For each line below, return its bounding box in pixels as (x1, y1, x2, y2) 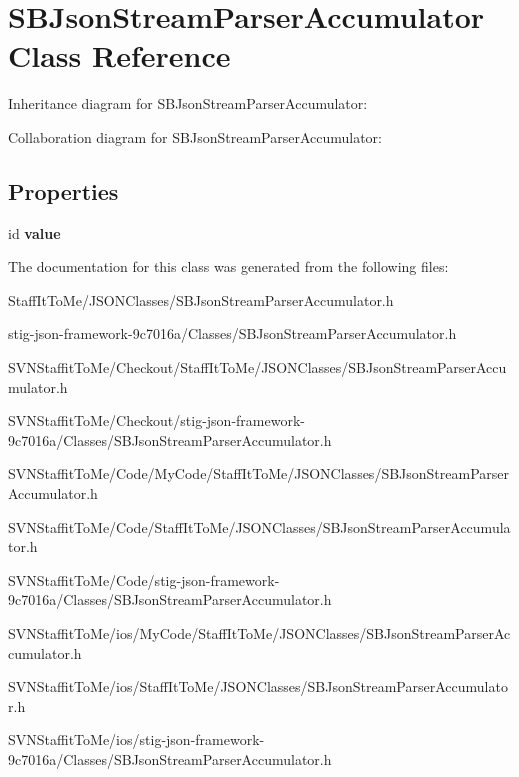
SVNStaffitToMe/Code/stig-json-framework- (8, 569, 280, 590)
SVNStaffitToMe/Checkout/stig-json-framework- (8, 410, 305, 431)
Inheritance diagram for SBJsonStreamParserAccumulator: (8, 93, 368, 114)
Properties (8, 175, 119, 206)
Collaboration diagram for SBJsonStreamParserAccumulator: (8, 126, 382, 147)
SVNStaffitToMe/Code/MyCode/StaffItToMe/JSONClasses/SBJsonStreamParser (8, 463, 510, 484)
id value (8, 222, 61, 243)
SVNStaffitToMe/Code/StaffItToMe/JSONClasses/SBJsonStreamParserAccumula (8, 516, 511, 537)
